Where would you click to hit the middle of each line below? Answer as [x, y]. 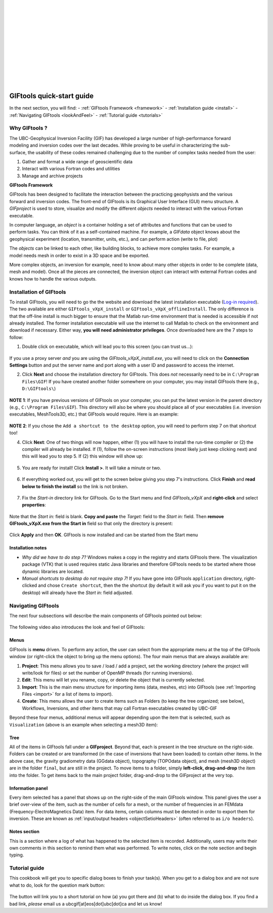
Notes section [25, 832]
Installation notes [28, 548]
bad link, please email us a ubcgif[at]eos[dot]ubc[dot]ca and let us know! [86, 904]
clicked [30, 585]
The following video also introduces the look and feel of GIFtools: [77, 627]
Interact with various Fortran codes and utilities [71, 169]
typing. [17, 855]
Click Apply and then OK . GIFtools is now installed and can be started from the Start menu [104, 535]
